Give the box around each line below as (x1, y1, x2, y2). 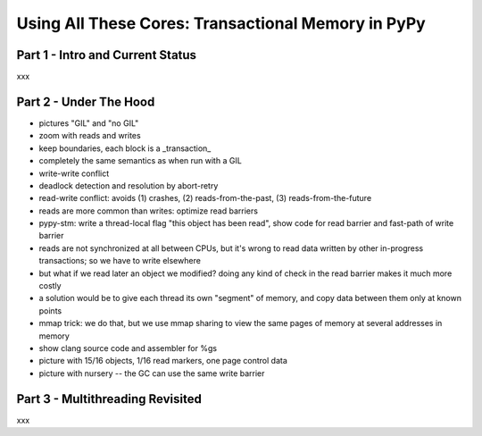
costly (38, 281, 62, 291)
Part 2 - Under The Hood (16, 94, 155, 109)
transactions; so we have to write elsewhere (38, 256, 201, 266)
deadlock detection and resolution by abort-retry (38, 180, 219, 191)
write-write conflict (38, 168, 110, 179)
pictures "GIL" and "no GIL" (38, 117, 139, 129)
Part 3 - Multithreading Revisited (16, 391, 203, 407)
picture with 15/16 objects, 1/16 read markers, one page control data (38, 356, 287, 366)
